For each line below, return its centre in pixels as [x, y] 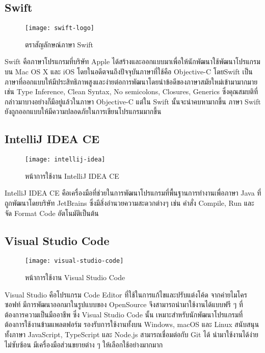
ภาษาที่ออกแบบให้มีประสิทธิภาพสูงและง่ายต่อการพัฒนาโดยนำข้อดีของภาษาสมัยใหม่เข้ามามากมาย [131, 81]
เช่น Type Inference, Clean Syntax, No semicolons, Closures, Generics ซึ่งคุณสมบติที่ [131, 91]
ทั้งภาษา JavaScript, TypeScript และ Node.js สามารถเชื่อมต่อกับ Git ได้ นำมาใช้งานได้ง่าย [131, 334]
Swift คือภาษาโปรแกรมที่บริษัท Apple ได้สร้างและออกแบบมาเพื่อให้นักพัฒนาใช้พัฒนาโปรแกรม [132, 61]
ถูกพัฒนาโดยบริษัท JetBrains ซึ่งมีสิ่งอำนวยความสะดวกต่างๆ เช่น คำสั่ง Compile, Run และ [129, 203]
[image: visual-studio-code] [74, 261]
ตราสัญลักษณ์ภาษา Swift [59, 44]
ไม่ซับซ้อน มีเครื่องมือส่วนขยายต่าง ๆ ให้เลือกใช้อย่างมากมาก [84, 344]
